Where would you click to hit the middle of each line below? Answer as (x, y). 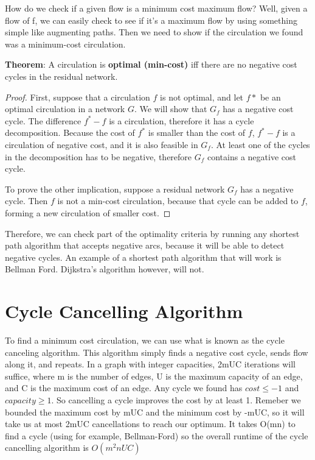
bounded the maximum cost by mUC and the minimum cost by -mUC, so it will (155, 412)
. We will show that (171, 109)
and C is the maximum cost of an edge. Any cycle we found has (124, 388)
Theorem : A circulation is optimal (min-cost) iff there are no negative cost (151, 64)
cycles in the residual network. (61, 76)
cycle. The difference (43, 120)
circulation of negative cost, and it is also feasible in (102, 144)
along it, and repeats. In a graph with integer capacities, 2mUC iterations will (150, 364)
